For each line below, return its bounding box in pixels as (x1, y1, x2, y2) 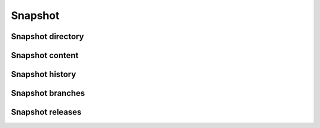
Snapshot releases (11, 107, 82, 117)
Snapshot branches (11, 88, 85, 98)
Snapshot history (11, 69, 76, 79)
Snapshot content (11, 50, 79, 60)
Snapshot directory (11, 31, 84, 41)
